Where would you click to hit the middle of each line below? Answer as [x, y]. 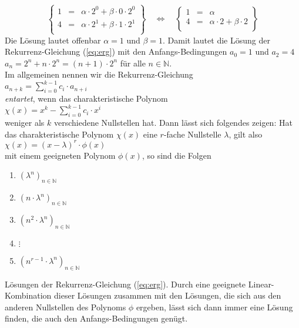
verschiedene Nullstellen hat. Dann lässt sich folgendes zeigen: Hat [173, 123]
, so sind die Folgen [177, 155]
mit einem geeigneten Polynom [60, 155]
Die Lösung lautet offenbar [53, 40]
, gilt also [246, 134]
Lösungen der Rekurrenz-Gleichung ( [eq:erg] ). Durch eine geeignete [125, 284]
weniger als [25, 123]
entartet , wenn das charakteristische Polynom [86, 98]
